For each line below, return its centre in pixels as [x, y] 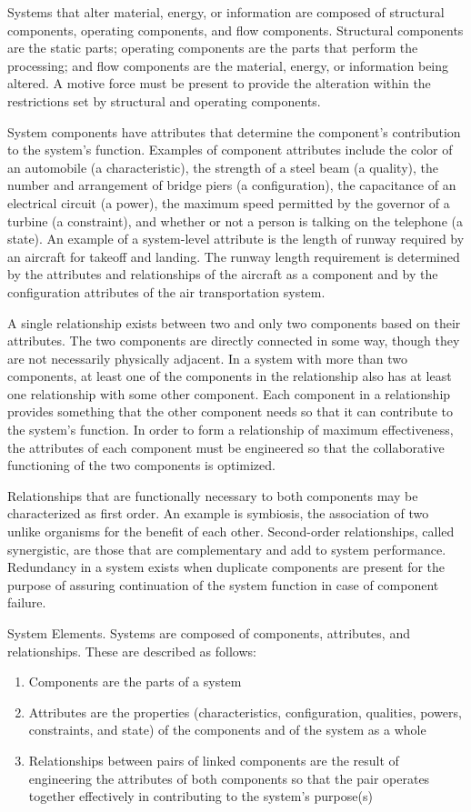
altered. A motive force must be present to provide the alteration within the [219, 83]
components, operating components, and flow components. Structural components [235, 30]
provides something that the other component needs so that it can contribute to [230, 411]
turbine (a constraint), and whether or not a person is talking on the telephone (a [235, 221]
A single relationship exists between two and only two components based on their [234, 322]
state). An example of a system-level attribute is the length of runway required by [236, 239]
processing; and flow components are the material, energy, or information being [228, 65]
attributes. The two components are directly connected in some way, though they [234, 341]
